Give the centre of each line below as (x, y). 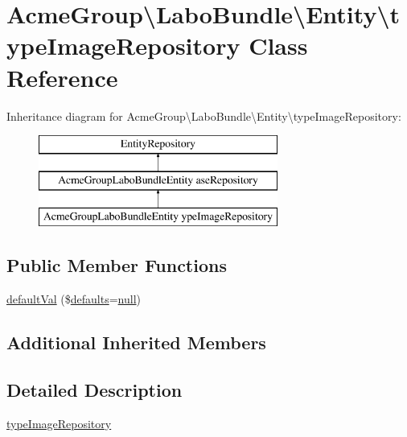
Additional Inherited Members (136, 342)
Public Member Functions (117, 265)
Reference (62, 77)
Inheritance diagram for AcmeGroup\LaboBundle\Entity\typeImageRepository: (204, 115)
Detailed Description (95, 390)
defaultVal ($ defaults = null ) (74, 299)
